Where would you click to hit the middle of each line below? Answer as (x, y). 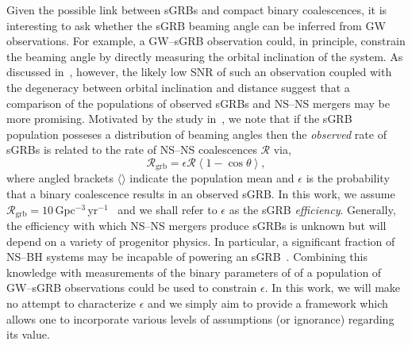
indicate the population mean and (212, 178)
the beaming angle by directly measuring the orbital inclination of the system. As (205, 56)
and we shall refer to (167, 209)
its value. (28, 334)
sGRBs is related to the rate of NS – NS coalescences (132, 149)
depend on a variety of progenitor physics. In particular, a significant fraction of (201, 241)
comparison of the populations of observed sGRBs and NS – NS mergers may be (198, 103)
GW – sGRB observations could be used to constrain (132, 287)
